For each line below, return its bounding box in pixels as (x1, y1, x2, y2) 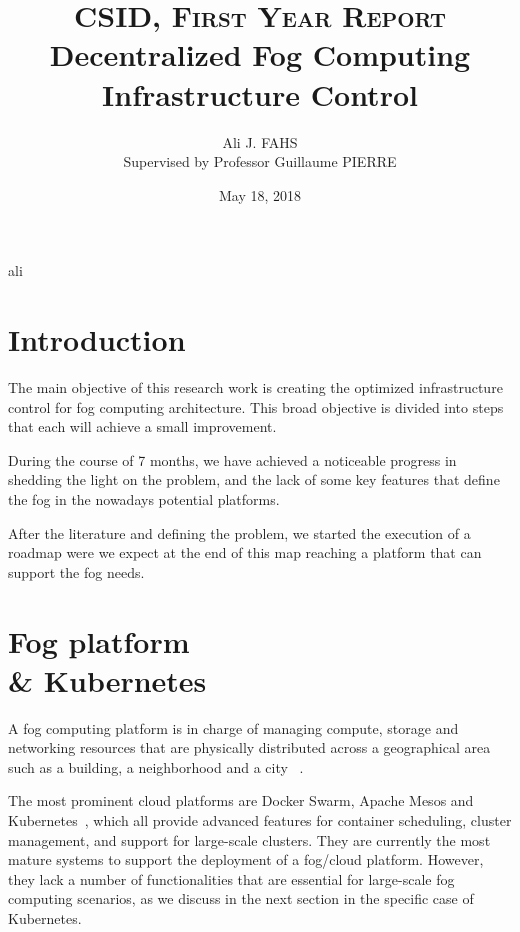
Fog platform (8, 620, 190, 661)
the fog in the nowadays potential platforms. (8, 488, 280, 509)
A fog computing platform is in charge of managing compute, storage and (8, 717, 459, 738)
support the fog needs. (8, 561, 145, 582)
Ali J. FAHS (222, 131, 298, 152)
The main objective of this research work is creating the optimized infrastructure (8, 377, 503, 397)
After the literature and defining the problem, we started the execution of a (8, 522, 471, 543)
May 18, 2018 (218, 184, 302, 205)
